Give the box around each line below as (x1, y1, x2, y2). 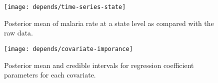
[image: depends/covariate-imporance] (4, 45, 133, 52)
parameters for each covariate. (4, 69, 96, 80)
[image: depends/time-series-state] (4, 3, 126, 10)
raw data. (4, 27, 33, 38)
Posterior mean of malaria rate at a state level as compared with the (4, 17, 214, 28)
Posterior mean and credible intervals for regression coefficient (4, 59, 194, 70)
